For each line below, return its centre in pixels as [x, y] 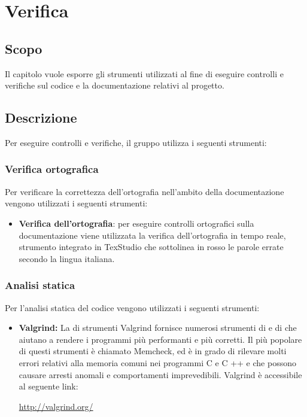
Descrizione [41, 118]
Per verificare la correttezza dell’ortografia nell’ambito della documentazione [145, 191]
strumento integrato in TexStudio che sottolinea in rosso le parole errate [151, 247]
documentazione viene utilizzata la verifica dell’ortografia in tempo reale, [152, 235]
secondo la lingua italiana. [67, 258]
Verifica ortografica [52, 169]
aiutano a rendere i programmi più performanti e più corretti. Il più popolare [160, 339]
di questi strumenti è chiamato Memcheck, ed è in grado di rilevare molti [153, 351]
